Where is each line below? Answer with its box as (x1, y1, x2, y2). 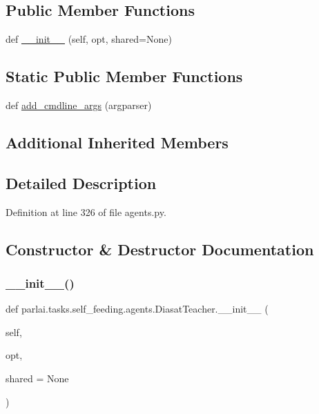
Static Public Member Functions (6, 66, 243, 87)
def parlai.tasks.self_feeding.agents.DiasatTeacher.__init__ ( (6, 302, 269, 316)
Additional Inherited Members (6, 131, 229, 152)
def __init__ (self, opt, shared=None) (6, 32, 172, 46)
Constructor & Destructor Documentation (6, 238, 314, 259)
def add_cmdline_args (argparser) (6, 98, 152, 112)
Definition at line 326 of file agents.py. (6, 204, 166, 219)
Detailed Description (6, 172, 157, 193)
